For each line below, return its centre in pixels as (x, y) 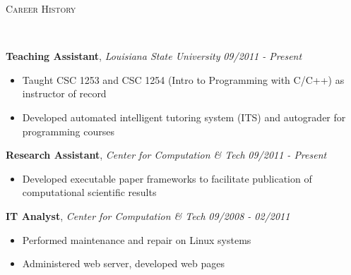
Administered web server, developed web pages (123, 263)
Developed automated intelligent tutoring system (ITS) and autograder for (184, 117)
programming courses (68, 131)
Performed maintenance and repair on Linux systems (137, 239)
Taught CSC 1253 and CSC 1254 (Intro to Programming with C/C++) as (183, 79)
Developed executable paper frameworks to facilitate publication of (167, 178)
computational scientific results (89, 192)
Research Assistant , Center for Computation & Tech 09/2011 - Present (166, 155)
